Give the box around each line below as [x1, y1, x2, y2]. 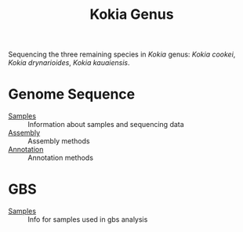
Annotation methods [27, 153, 94, 162]
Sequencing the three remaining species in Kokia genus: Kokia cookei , [8, 49, 236, 60]
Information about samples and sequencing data [27, 120, 184, 129]
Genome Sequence [8, 85, 136, 103]
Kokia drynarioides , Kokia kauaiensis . [8, 58, 130, 67]
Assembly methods [27, 136, 90, 146]
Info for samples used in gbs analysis [27, 215, 148, 224]
